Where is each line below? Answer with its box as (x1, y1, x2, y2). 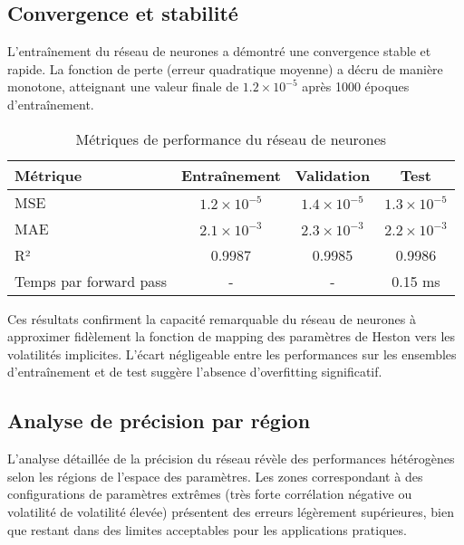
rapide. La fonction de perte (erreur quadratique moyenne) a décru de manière (7, 59, 443, 78)
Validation (295, 164, 371, 186)
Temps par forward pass (14, 270, 167, 292)
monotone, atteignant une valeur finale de (7, 77, 239, 96)
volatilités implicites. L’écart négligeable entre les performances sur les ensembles (7, 344, 457, 363)
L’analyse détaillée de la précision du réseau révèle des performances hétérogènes (7, 449, 455, 468)
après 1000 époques (302, 77, 410, 96)
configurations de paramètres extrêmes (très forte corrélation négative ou (7, 484, 412, 503)
